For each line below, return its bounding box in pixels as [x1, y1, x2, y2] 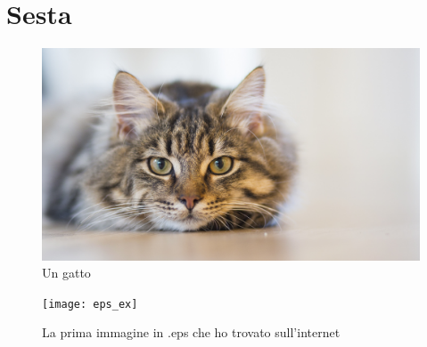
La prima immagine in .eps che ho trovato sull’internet [42, 323, 341, 342]
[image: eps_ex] [42, 297, 138, 311]
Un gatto [42, 263, 91, 282]
